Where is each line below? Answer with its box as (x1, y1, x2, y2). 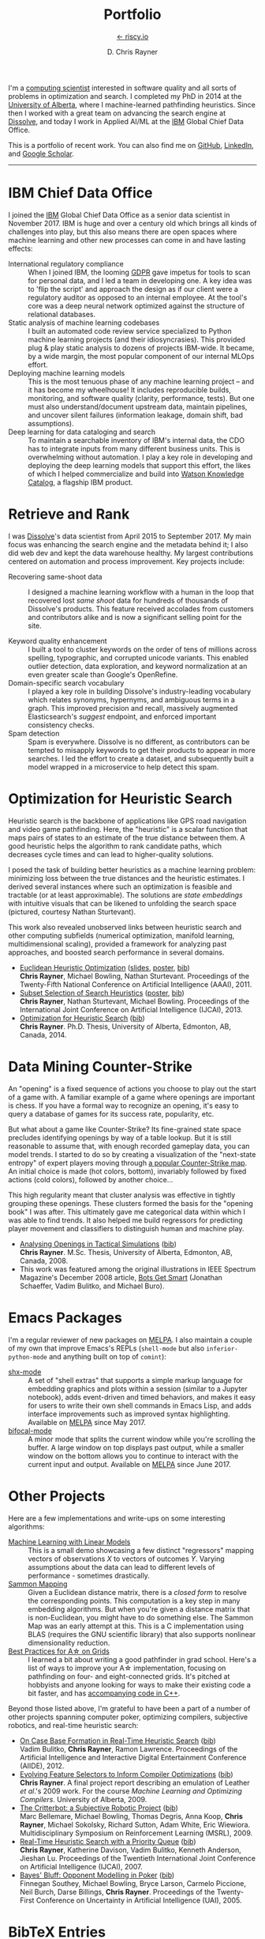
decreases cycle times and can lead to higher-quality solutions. (8, 849, 215, 859)
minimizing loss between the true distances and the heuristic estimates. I (8, 873, 245, 883)
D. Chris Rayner (106, 47, 159, 56)
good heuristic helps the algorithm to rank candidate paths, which (8, 841, 222, 851)
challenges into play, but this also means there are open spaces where (8, 227, 237, 236)
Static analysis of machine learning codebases (8, 318, 160, 327)
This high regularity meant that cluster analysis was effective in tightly (8, 1190, 236, 1200)
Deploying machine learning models (8, 368, 125, 377)
